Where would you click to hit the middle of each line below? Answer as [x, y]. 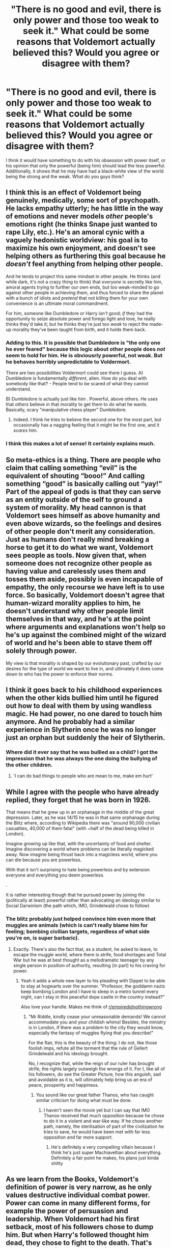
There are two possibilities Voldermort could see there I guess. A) [75, 373]
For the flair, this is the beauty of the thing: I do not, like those [93, 1042]
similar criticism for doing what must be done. [84, 1100]
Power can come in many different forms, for [78, 1203]
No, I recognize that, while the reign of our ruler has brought [91, 1063]
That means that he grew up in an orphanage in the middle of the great [80, 812]
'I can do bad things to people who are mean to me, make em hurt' [83, 776]
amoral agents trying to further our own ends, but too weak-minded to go [83, 287]
